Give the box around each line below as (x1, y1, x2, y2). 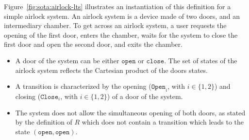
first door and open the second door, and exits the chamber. (4, 39, 183, 49)
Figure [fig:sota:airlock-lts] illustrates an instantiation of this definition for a (4, 1, 231, 11)
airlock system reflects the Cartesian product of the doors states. (15, 65, 208, 75)
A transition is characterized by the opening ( (15, 81, 151, 91)
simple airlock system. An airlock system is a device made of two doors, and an (4, 11, 240, 21)
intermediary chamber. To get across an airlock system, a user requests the (4, 20, 227, 30)
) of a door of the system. (107, 91, 183, 101)
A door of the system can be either (15, 55, 119, 65)
